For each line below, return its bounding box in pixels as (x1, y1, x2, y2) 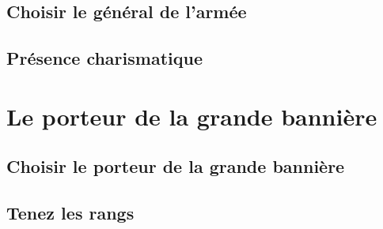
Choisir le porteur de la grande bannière (6, 154, 345, 178)
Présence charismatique (6, 46, 203, 70)
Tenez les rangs (6, 201, 135, 225)
